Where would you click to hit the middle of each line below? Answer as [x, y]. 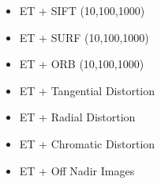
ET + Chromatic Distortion [87, 143]
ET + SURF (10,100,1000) [84, 37]
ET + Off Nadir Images [77, 170]
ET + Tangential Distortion [87, 90]
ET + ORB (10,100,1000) [82, 64]
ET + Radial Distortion [77, 117]
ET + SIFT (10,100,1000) [82, 10]
